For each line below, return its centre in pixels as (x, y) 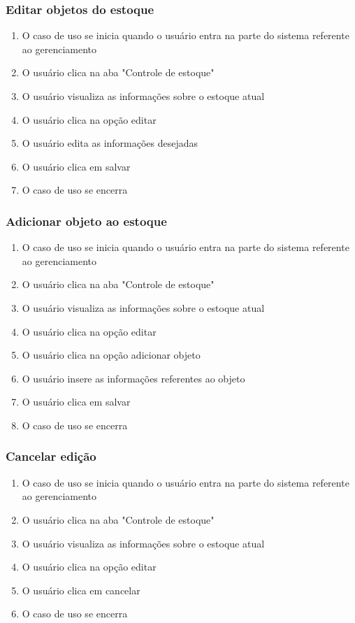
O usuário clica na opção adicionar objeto (111, 355)
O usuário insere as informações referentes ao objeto (133, 378)
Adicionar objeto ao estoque (86, 221)
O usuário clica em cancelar (81, 590)
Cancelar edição (51, 456)
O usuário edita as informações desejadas (110, 143)
